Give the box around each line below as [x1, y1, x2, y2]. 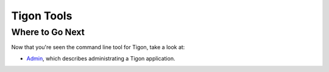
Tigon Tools [11, 9, 73, 22]
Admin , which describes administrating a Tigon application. [26, 54, 175, 62]
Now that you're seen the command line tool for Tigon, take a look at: [11, 44, 185, 51]
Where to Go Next [11, 27, 85, 38]
